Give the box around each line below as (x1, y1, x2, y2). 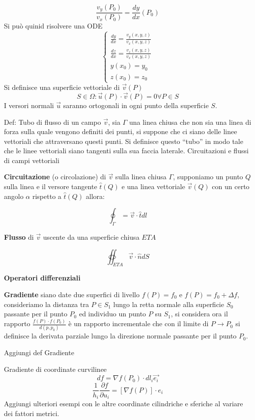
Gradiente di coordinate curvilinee (4, 364, 107, 374)
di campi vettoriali (4, 155, 59, 165)
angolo (4, 191, 24, 201)
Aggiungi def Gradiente (4, 347, 74, 358)
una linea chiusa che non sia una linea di (129, 116, 252, 127)
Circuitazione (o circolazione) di (4, 171, 106, 182)
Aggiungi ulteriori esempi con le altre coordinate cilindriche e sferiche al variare (4, 398, 243, 408)
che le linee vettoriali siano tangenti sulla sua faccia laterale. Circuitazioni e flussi (4, 145, 249, 156)
